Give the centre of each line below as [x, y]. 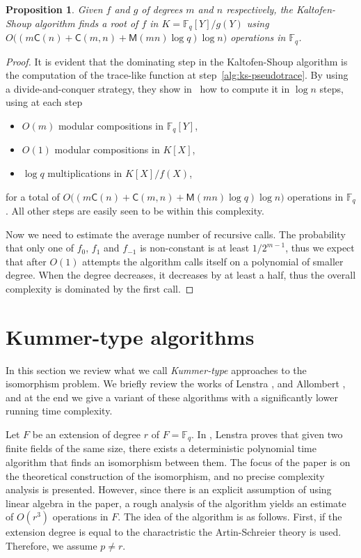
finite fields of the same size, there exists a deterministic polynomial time [161, 448]
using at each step [44, 102]
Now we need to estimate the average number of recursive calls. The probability [176, 234]
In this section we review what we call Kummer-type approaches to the [156, 370]
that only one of [40, 248]
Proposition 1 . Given [54, 9]
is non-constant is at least [195, 248]
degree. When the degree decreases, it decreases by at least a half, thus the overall [181, 275]
